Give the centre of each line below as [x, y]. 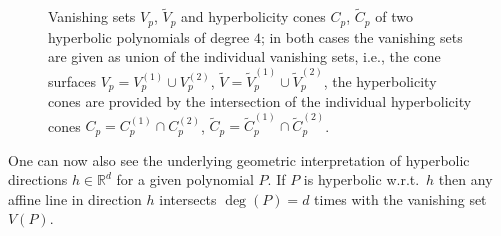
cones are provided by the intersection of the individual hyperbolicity [260, 100]
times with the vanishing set [400, 198]
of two [394, 16]
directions [38, 179]
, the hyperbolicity [380, 80]
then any [465, 179]
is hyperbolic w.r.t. [361, 179]
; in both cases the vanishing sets [361, 36]
